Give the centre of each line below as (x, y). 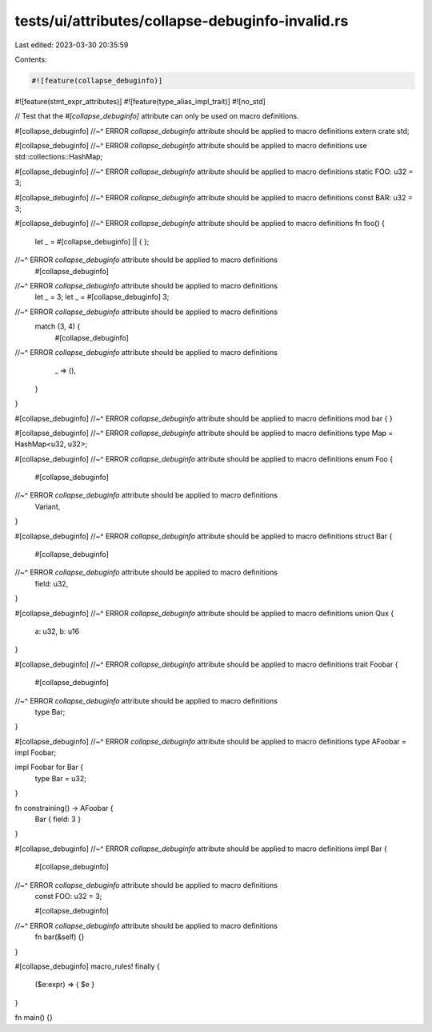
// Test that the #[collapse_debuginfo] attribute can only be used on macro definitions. (157, 116)
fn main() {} (34, 1018)
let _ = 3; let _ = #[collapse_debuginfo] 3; (102, 297)
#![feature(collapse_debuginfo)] (97, 81)
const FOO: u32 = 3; (68, 896)
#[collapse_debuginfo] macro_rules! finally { (87, 966)
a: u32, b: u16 (57, 631)
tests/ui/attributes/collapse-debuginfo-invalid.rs (182, 21)
